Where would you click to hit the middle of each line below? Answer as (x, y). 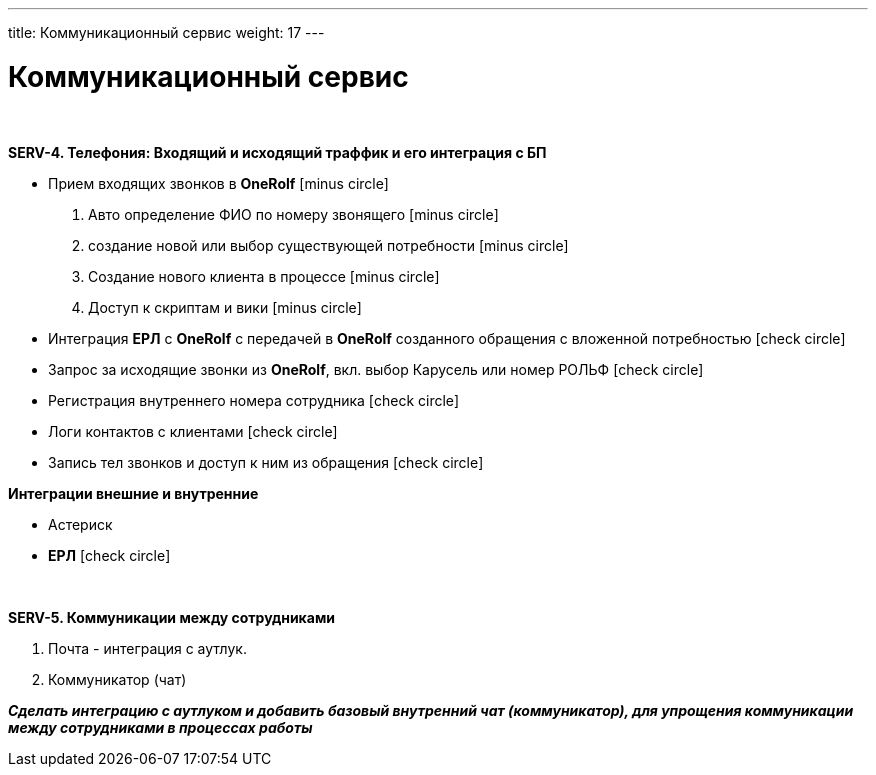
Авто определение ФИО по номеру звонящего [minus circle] (293, 214)
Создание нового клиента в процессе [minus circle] (264, 276)
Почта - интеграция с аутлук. (147, 648)
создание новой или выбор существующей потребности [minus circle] (328, 245)
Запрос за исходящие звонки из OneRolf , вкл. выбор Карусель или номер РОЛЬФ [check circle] (376, 369)
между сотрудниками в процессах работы (160, 727)
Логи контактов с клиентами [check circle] (193, 431)
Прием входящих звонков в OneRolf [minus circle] (218, 183)
